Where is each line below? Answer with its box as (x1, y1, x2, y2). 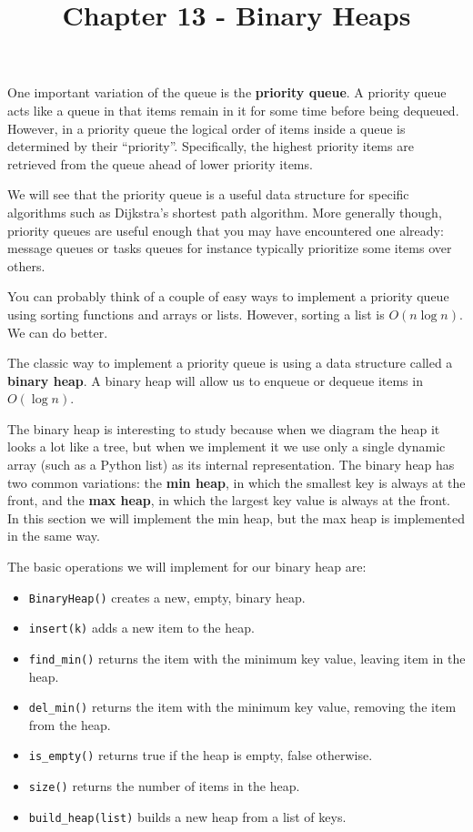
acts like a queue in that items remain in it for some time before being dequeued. (7, 100, 459, 119)
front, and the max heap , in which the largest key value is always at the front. (7, 491, 450, 510)
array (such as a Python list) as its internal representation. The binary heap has (7, 455, 455, 474)
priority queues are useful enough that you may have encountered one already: (7, 220, 444, 239)
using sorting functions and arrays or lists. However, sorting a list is (7, 304, 385, 323)
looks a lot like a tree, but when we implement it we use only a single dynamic (7, 437, 446, 456)
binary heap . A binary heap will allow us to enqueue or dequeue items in (7, 370, 423, 390)
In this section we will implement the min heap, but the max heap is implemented (7, 508, 466, 527)
